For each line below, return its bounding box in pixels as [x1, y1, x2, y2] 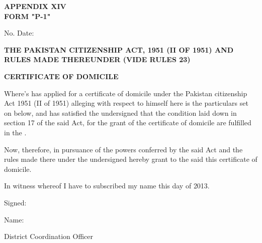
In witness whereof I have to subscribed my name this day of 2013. [4, 180, 210, 191]
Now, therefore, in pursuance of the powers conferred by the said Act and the [4, 144, 243, 154]
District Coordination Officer [4, 231, 93, 241]
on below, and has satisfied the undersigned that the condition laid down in [4, 107, 237, 118]
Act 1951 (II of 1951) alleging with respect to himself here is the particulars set [4, 98, 248, 108]
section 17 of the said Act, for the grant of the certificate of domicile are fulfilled [4, 117, 251, 128]
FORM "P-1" [4, 11, 51, 21]
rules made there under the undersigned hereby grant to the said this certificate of [4, 154, 257, 164]
